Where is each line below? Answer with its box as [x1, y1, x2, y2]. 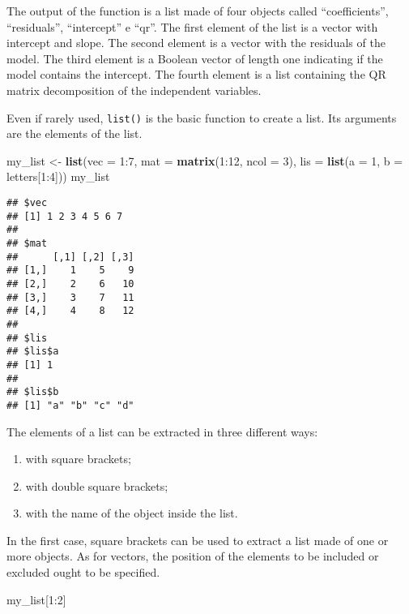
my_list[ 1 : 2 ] [6, 590, 66, 608]
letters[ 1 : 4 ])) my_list [6, 168, 110, 185]
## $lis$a [6, 346, 59, 358]
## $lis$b [6, 386, 59, 398]
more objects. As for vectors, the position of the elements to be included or [6, 547, 379, 565]
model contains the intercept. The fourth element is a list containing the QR [6, 66, 386, 83]
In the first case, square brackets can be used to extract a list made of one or [6, 531, 389, 548]
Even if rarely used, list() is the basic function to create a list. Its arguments [6, 109, 397, 126]
